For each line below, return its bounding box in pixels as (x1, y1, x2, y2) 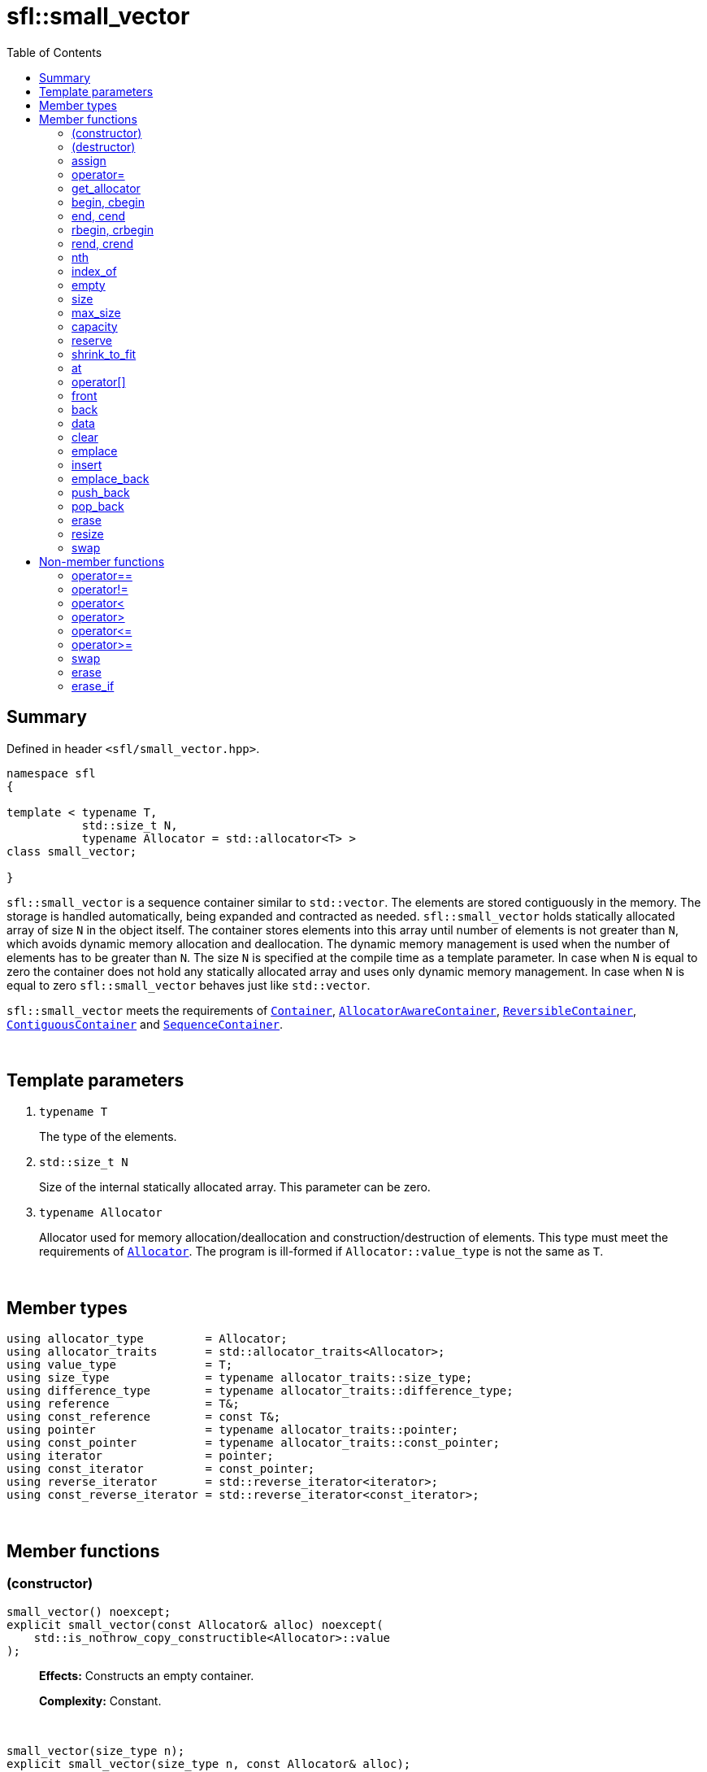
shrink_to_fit (72, 346, 137, 361)
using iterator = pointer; (7, 1449, 274, 1463)
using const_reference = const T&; (7, 1410, 281, 1424)
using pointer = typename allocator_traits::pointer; (7, 1423, 459, 1437)
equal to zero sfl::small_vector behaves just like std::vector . (7, 977, 371, 992)
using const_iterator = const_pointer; (7, 1462, 315, 1476)
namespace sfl (7, 766, 96, 780)
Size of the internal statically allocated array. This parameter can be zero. (39, 1180, 431, 1195)
